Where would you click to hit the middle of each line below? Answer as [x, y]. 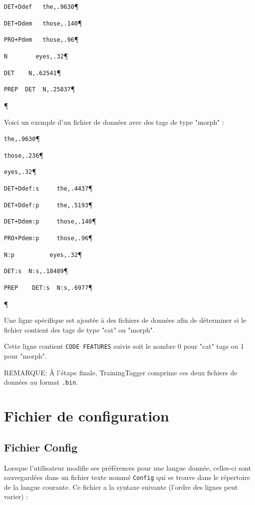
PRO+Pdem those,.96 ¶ [41, 39]
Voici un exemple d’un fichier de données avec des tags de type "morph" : [114, 122]
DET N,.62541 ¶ [32, 72]
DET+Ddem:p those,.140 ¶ [50, 221]
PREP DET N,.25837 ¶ [40, 89]
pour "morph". [26, 356]
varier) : [16, 496]
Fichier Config [41, 447]
